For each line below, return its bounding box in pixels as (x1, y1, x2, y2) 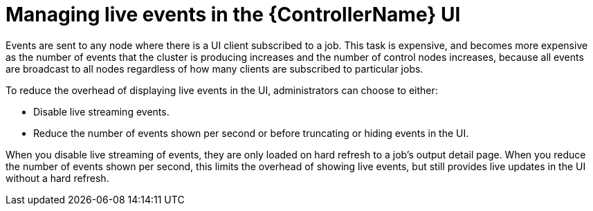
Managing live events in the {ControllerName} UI (6, 3, 461, 26)
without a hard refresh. (6, 172, 109, 184)
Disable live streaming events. (33, 105, 170, 118)
